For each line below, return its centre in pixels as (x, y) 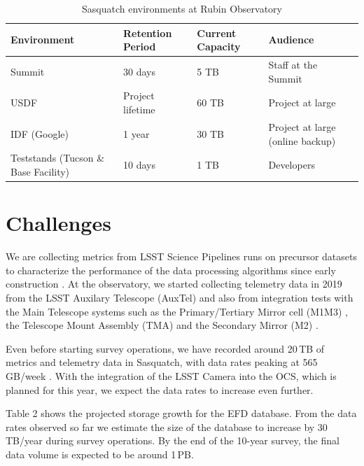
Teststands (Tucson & (58, 158)
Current (217, 33)
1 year (136, 133)
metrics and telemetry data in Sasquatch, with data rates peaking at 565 (162, 362)
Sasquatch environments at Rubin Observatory (182, 8)
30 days (139, 71)
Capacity (219, 47)
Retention (148, 33)
